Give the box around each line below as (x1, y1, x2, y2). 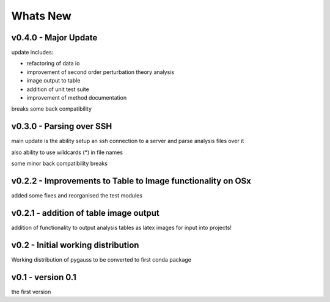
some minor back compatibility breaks (11, 160, 108, 168)
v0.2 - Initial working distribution (11, 240, 139, 250)
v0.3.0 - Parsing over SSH (11, 121, 112, 131)
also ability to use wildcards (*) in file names (11, 149, 123, 156)
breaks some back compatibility (11, 105, 92, 112)
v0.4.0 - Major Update (11, 32, 98, 43)
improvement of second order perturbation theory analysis (26, 68, 174, 76)
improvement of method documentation (26, 94, 127, 101)
